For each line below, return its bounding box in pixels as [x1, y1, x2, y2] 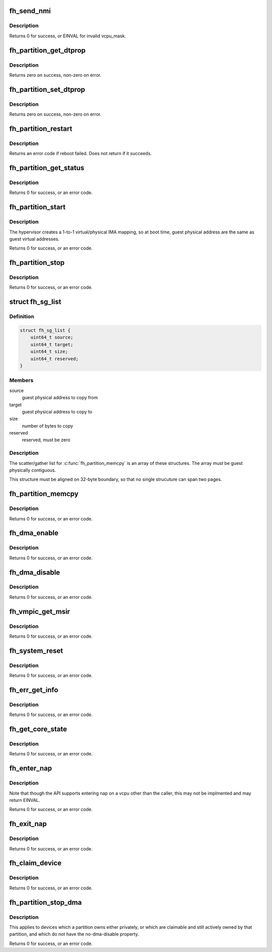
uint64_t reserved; [30, 356, 79, 361]
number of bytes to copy [22, 422, 73, 429]
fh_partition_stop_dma [9, 898, 82, 907]
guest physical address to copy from [22, 395, 98, 401]
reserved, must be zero [22, 437, 71, 443]
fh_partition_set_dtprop [9, 85, 86, 93]
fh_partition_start [9, 203, 65, 212]
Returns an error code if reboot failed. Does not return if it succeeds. [9, 151, 152, 157]
